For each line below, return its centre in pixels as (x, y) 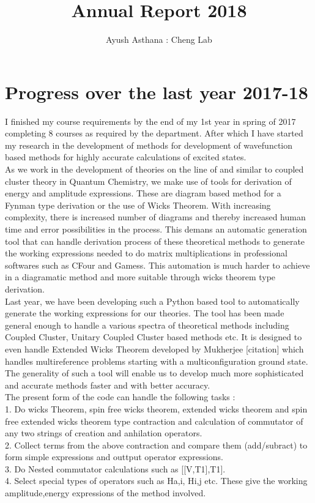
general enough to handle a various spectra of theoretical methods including (147, 325)
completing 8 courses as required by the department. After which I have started (154, 133)
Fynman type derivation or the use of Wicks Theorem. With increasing (138, 205)
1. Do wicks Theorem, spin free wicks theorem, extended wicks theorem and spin (156, 408)
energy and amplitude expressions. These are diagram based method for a (143, 193)
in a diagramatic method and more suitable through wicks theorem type (140, 277)
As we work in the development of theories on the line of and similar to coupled (154, 169)
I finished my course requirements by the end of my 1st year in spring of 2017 (150, 121)
